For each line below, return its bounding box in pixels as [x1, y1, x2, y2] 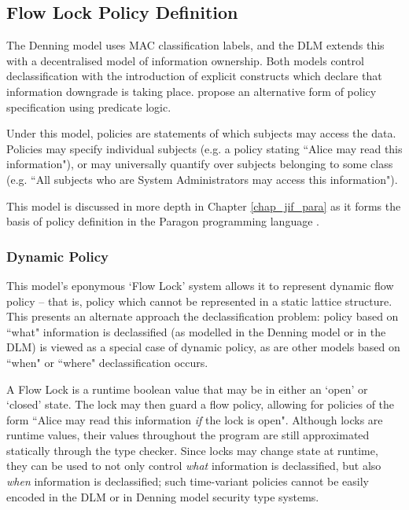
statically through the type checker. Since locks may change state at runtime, [6, 442, 378, 458]
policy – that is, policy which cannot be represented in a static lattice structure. [6, 292, 392, 309]
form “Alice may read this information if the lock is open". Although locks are [6, 411, 383, 427]
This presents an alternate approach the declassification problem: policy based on [6, 308, 399, 325]
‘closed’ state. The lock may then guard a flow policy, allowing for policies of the [6, 396, 395, 413]
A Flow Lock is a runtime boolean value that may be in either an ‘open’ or [6, 380, 368, 397]
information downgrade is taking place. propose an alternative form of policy [6, 83, 377, 99]
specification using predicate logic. [6, 98, 171, 115]
